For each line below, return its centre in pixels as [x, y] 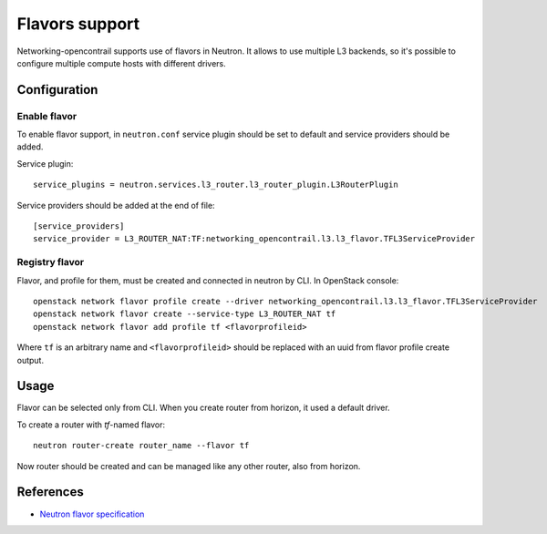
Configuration [57, 90]
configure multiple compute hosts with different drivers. [122, 63]
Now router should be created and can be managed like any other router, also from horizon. [189, 466]
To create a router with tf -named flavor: [91, 425]
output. [31, 360]
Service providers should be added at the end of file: [116, 205]
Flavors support [78, 24]
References [50, 492]
